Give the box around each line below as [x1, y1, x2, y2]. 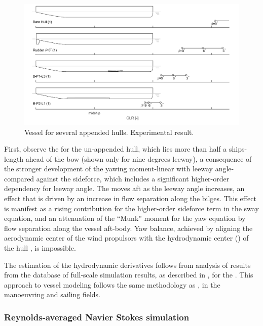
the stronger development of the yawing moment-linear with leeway [4, 163, 213, 174]
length [4, 153, 24, 164]
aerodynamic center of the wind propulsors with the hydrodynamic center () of [4, 232, 249, 243]
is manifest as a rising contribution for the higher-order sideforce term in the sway [4, 203, 259, 213]
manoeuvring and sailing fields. [4, 289, 101, 300]
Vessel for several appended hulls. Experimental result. [24, 126, 194, 137]
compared [4, 173, 34, 183]
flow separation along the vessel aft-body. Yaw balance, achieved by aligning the [4, 222, 253, 233]
